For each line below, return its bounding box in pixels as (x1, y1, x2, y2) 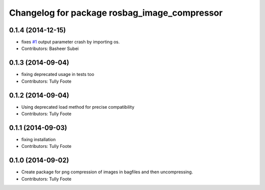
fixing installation (21, 136, 56, 142)
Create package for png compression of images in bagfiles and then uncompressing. (21, 169, 193, 175)
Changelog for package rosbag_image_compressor (9, 7, 223, 18)
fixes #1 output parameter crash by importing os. (21, 39, 120, 45)
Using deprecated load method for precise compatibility (21, 104, 134, 110)
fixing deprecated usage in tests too (21, 71, 94, 77)
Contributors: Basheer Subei (21, 46, 79, 51)
